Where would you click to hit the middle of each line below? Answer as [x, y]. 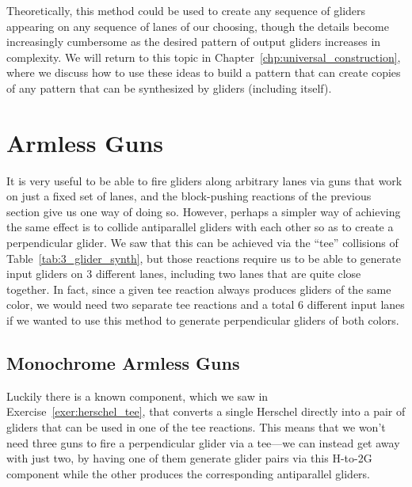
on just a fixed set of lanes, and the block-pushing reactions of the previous [189, 196]
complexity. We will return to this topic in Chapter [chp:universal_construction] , [204, 57]
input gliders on [45, 274]
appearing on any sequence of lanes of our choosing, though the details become [198, 26]
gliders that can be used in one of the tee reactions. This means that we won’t [196, 427]
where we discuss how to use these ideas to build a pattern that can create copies [204, 72]
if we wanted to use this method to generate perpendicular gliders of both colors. [203, 320]
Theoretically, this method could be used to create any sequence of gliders [186, 10]
